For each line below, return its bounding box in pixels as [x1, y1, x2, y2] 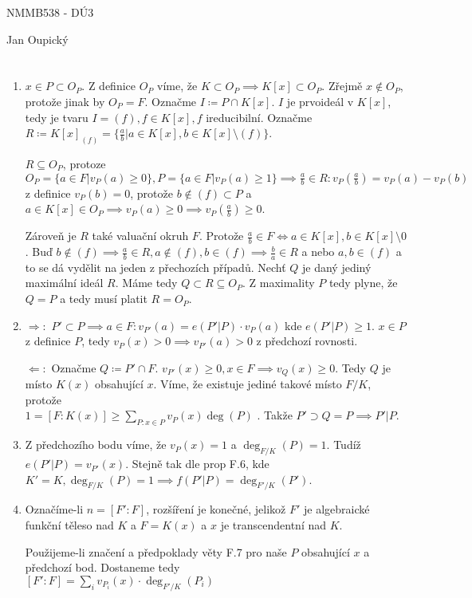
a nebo [301, 243, 335, 260]
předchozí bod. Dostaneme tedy [25, 559, 180, 576]
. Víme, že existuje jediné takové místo [153, 376, 342, 392]
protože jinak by [25, 92, 105, 109]
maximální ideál [25, 274, 104, 291]
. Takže [257, 407, 293, 423]
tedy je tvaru [25, 108, 88, 125]
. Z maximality [242, 274, 315, 291]
